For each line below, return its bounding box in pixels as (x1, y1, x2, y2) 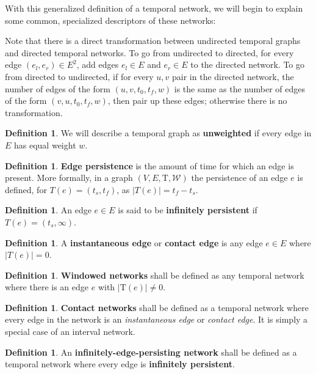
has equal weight (14, 138, 76, 151)
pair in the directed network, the (172, 70, 294, 82)
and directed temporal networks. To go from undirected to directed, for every (5, 46, 294, 59)
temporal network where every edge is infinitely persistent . (5, 358, 235, 370)
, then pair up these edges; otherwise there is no (107, 94, 287, 107)
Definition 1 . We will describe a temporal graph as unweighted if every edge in (5, 127, 312, 139)
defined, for (5, 183, 47, 196)
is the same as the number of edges (174, 82, 305, 95)
